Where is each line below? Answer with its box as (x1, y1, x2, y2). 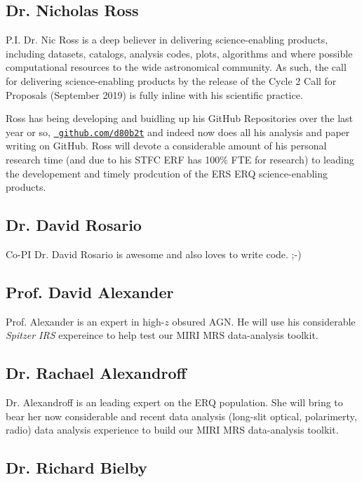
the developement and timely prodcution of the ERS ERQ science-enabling (6, 166, 328, 180)
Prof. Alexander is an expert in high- (6, 314, 165, 328)
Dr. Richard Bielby (6, 457, 147, 478)
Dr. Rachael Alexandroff (6, 362, 187, 384)
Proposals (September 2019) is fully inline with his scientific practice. (6, 87, 303, 102)
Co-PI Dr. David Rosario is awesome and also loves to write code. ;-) (6, 247, 302, 261)
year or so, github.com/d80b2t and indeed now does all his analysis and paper (6, 124, 350, 139)
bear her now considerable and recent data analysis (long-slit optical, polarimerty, (6, 408, 357, 423)
